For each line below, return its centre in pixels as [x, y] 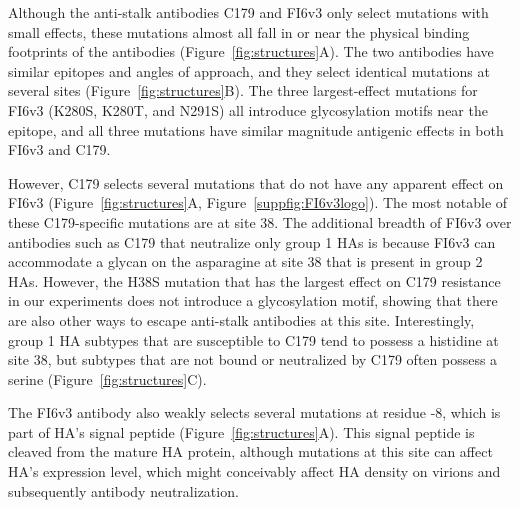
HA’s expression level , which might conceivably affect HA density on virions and [254, 471]
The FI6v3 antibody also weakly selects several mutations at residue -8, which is [254, 412]
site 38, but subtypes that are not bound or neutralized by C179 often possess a [253, 359]
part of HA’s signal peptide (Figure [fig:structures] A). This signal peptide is [241, 431]
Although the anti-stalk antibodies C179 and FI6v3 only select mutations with [248, 12]
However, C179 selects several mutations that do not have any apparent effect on [256, 182]
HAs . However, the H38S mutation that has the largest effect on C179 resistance [254, 280]
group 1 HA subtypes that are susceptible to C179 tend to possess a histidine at [253, 339]
